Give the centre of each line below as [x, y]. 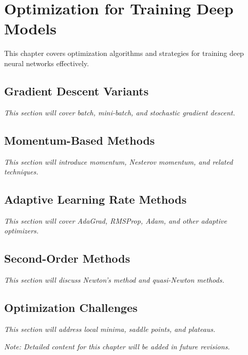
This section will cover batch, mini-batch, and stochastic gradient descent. [120, 112]
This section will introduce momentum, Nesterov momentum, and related [119, 161]
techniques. [21, 172]
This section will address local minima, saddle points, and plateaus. [110, 329]
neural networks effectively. [47, 63]
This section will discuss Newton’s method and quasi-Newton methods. [114, 280]
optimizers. [22, 231]
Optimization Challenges [71, 308]
